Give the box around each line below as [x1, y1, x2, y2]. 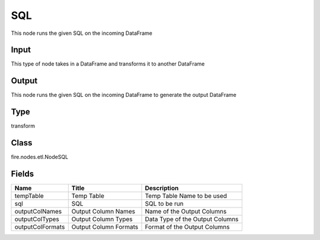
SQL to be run [145, 200, 184, 208]
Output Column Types [71, 215, 133, 223]
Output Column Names [71, 207, 136, 216]
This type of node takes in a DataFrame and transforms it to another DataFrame [11, 60, 205, 67]
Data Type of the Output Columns [145, 215, 239, 223]
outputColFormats [14, 223, 65, 231]
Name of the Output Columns [145, 207, 227, 216]
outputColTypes [14, 215, 59, 223]
